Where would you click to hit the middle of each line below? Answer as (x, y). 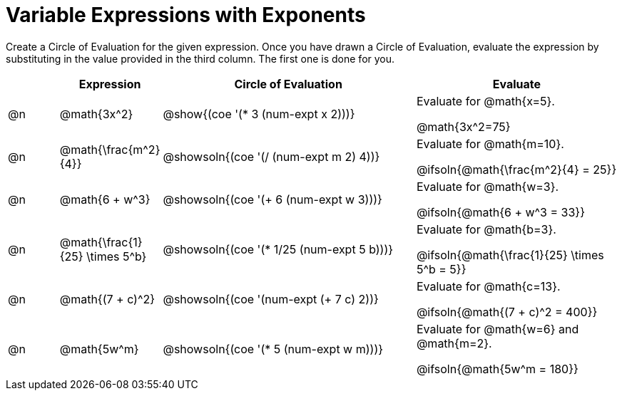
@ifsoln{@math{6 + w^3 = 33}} (500, 212)
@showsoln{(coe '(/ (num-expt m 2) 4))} (271, 156)
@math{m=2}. (454, 343)
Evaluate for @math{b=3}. (486, 229)
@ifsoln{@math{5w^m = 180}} (497, 369)
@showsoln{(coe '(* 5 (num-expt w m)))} (273, 349)
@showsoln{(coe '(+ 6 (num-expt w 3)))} (272, 199)
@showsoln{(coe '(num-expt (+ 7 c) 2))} (271, 299)
